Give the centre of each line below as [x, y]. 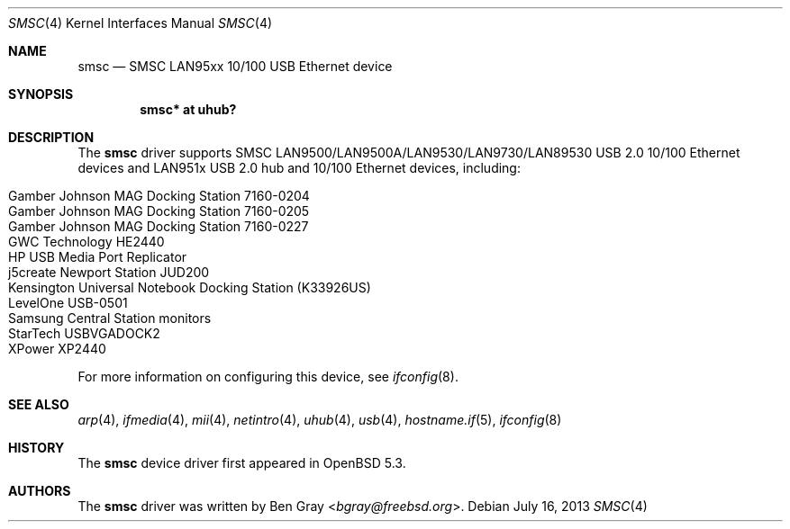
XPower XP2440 [57, 349]
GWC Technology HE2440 [86, 242]
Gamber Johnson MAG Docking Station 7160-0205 [159, 211]
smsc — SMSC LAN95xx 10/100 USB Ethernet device [235, 66]
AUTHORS [40, 491]
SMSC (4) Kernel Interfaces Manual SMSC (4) [141, 23]
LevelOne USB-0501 [68, 303]
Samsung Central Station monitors [110, 318]
